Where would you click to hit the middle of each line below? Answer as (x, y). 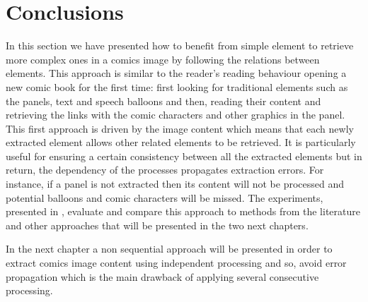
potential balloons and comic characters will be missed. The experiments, (165, 197)
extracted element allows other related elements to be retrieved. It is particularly (181, 142)
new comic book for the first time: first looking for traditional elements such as (177, 86)
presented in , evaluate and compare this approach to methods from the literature (183, 211)
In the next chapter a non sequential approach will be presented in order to (169, 249)
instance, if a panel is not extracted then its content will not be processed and (175, 184)
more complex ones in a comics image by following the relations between (163, 59)
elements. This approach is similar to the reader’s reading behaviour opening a (176, 73)
